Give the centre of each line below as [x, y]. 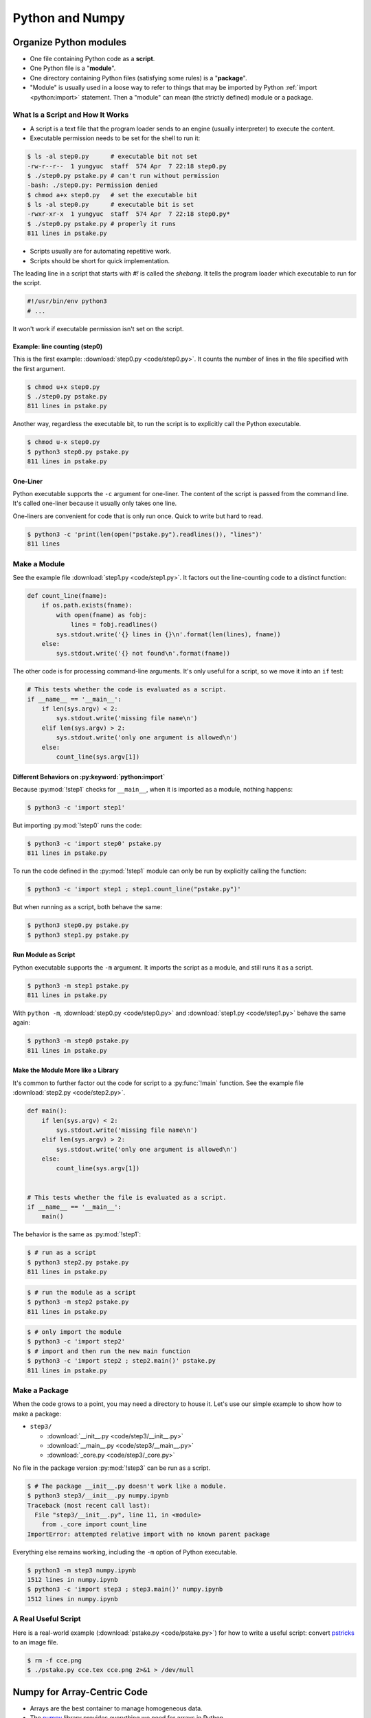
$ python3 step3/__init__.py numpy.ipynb [98, 1496]
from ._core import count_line [94, 1525]
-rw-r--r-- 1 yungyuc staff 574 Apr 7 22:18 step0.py [127, 166]
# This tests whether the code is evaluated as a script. [127, 690]
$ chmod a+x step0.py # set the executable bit [112, 195]
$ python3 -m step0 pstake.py [78, 1041]
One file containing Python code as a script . [92, 59]
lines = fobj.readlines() [114, 625]
